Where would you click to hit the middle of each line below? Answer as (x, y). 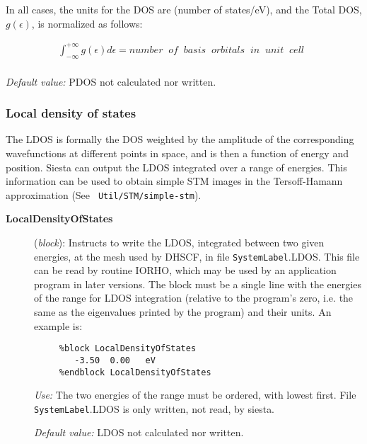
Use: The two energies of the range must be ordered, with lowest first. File (195, 395)
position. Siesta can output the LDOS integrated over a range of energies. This (176, 167)
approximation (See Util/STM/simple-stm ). (104, 194)
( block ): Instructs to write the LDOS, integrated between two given (179, 242)
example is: (58, 325)
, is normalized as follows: (87, 23)
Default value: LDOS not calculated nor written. (139, 432)
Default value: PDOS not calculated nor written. (111, 81)
